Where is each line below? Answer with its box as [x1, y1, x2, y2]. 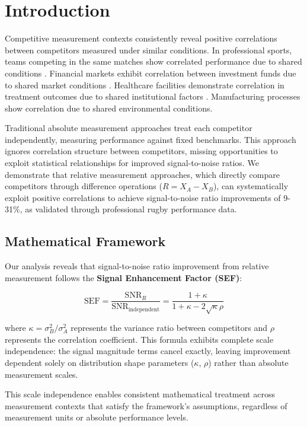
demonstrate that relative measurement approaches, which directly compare [5, 168, 280, 180]
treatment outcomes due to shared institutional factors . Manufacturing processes [5, 90, 300, 103]
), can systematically [213, 180, 289, 192]
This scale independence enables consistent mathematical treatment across [5, 388, 275, 400]
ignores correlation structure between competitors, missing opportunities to [5, 145, 278, 157]
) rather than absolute [208, 356, 289, 369]
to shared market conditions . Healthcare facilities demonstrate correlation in [5, 78, 284, 91]
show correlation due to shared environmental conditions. [5, 101, 213, 114]
